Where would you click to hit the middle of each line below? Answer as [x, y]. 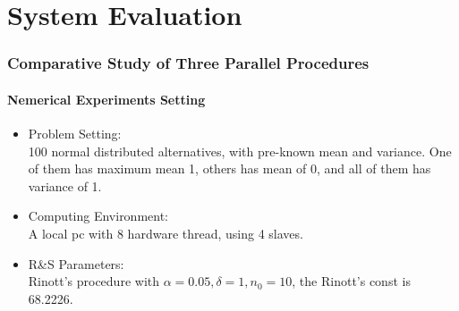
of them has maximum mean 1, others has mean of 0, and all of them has [229, 168]
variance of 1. [65, 185]
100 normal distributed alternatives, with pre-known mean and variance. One [240, 151]
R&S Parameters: [76, 263]
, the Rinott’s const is [351, 281]
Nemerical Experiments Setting [106, 99]
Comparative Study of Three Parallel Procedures [188, 63]
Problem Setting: [75, 134]
